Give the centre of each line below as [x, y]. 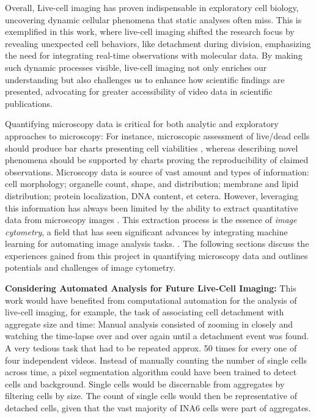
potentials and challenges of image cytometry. [90, 267]
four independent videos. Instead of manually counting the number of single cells [156, 360]
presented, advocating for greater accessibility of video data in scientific [139, 91]
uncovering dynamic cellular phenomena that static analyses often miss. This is [153, 19]
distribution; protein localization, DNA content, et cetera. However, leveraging [152, 195]
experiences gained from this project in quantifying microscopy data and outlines [156, 255]
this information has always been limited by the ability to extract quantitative [152, 207]
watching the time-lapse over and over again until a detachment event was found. [157, 336]
